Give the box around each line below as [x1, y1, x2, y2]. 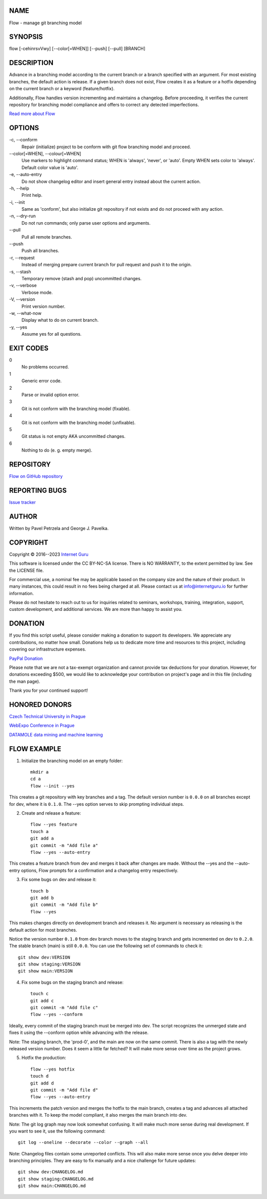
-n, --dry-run [9, 213, 36, 219]
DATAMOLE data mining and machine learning [9, 731, 103, 737]
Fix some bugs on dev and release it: [21, 877, 96, 883]
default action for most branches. [9, 927, 78, 933]
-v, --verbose [9, 283, 37, 289]
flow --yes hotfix [30, 1066, 75, 1072]
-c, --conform [9, 137, 38, 143]
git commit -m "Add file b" [30, 902, 98, 907]
